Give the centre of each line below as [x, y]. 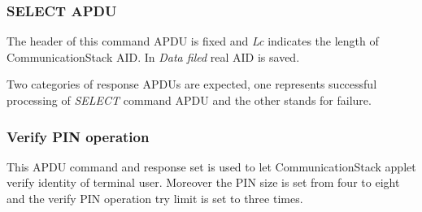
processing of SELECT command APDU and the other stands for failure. [189, 100]
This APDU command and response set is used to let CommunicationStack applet [211, 166]
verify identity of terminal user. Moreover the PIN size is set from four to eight [203, 182]
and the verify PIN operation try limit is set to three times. [155, 198]
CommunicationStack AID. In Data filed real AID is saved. [153, 56]
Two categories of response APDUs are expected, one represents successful [192, 84]
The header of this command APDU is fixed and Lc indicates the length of [193, 41]
